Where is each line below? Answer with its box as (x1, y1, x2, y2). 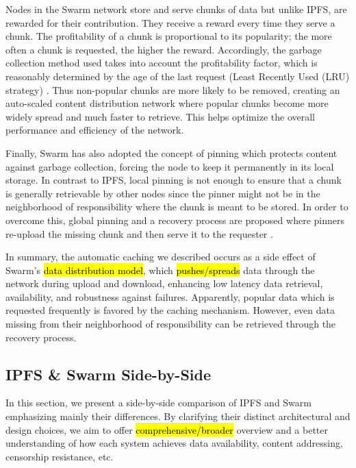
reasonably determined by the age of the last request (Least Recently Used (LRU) (5, 69, 350, 83)
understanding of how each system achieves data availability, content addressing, (5, 436, 343, 450)
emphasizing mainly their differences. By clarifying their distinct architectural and (5, 409, 351, 423)
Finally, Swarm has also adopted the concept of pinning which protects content (5, 145, 338, 160)
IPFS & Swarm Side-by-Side (5, 363, 211, 384)
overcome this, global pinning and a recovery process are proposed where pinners (5, 212, 344, 227)
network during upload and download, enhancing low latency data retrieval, (5, 276, 323, 291)
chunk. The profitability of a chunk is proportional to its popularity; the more (5, 29, 332, 43)
